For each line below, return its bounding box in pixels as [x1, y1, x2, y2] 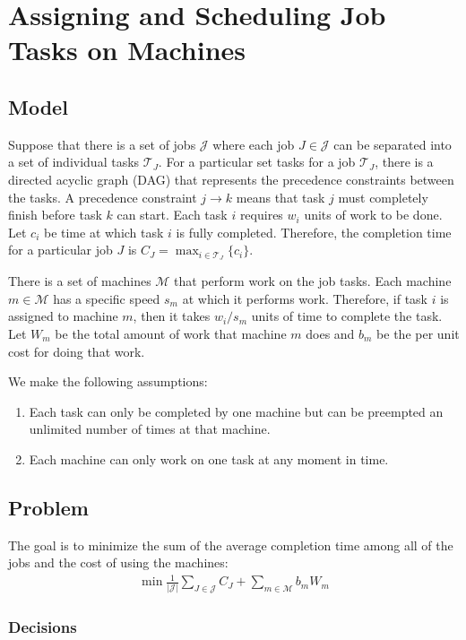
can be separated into [333, 134, 452, 153]
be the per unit [376, 324, 460, 342]
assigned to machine [8, 307, 118, 325]
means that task [236, 187, 325, 206]
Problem [8, 493, 89, 521]
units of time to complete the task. [251, 307, 443, 325]
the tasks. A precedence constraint [8, 187, 197, 206]
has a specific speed [53, 289, 160, 307]
